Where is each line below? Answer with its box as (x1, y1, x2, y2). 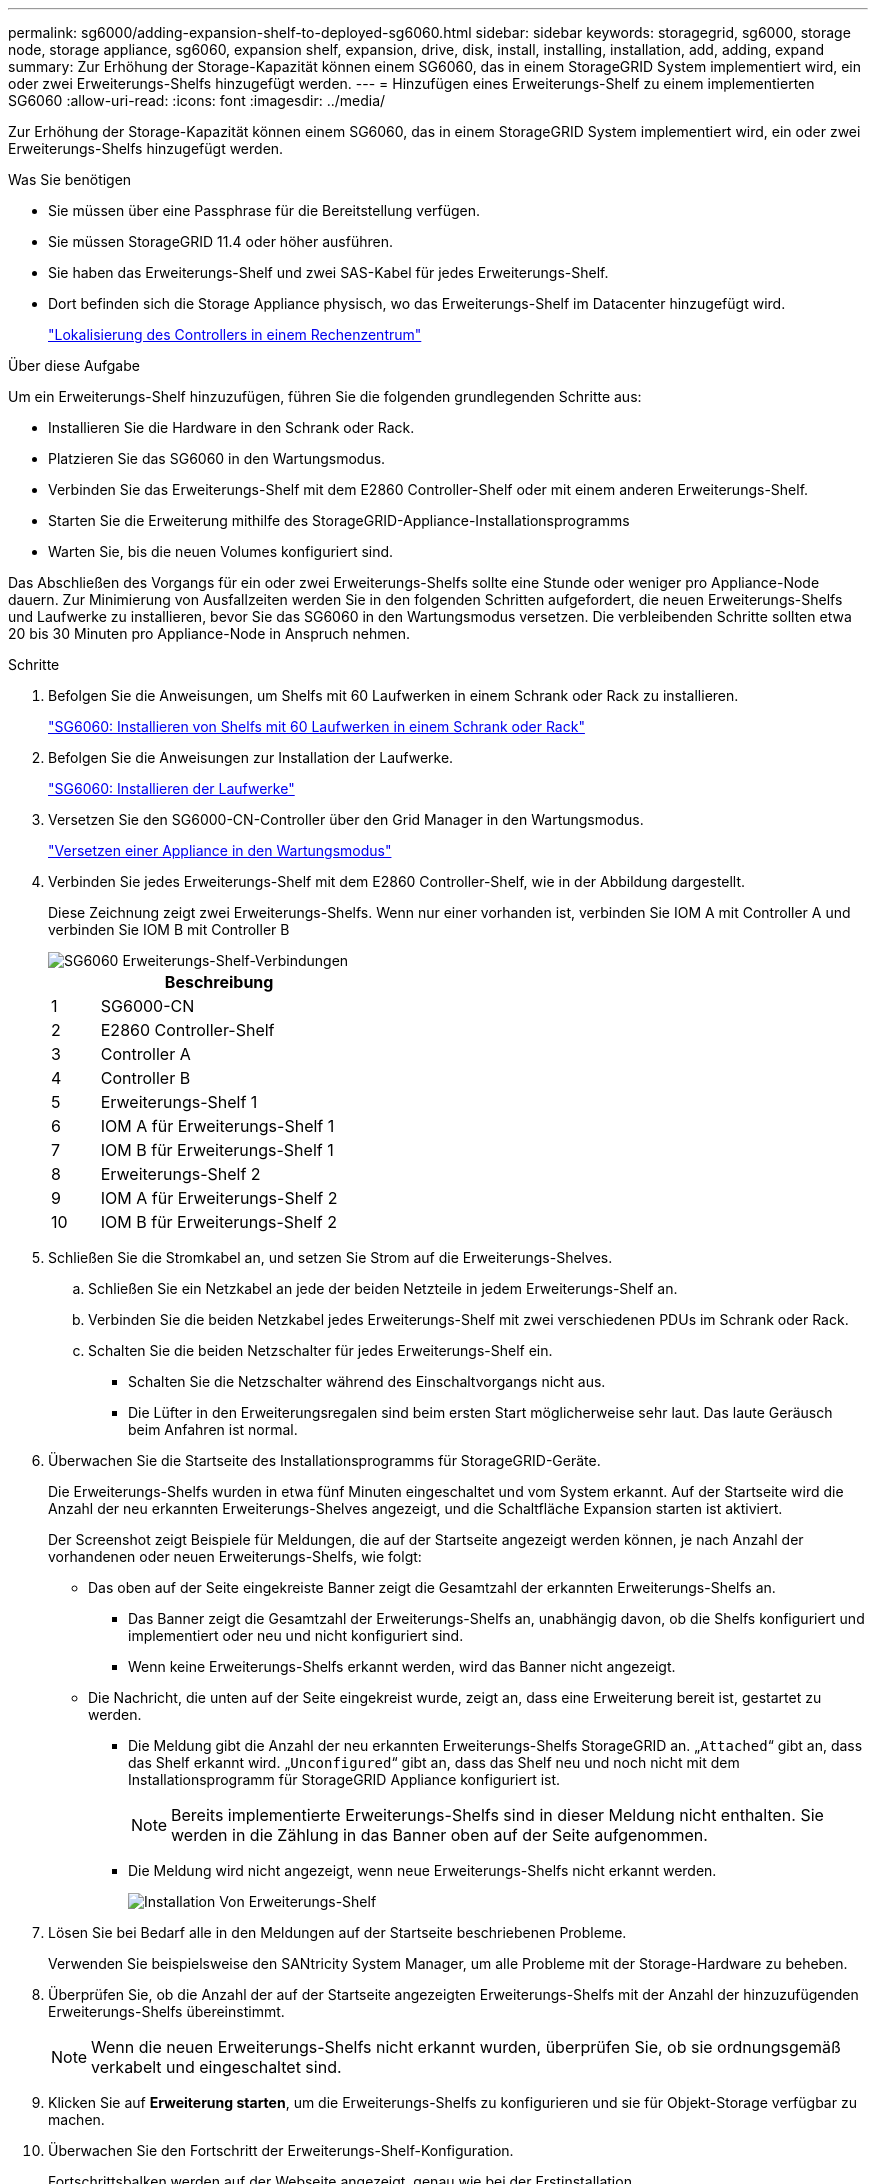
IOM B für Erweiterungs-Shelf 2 (100, 1212, 337, 1232)
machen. (48, 2111, 105, 2128)
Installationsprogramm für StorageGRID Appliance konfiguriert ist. (128, 1771, 561, 1788)
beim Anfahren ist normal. (128, 1421, 298, 1438)
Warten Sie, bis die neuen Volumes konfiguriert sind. (48, 543, 394, 560)
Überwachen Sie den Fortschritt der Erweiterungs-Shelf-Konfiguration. (48, 2142, 514, 2159)
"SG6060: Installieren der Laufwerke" (48, 780, 295, 797)
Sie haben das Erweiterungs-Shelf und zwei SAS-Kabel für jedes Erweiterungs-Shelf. (48, 264, 609, 281)
